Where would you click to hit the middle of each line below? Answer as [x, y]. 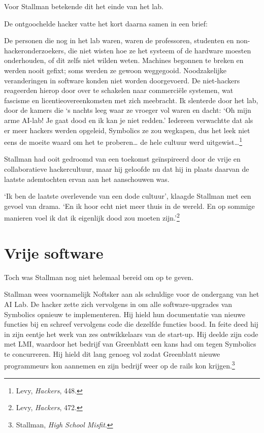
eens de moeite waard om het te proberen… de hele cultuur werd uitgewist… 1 [123, 141]
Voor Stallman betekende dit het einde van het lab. [84, 6]
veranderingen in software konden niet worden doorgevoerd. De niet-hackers [122, 80]
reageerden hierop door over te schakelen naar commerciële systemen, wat [119, 90]
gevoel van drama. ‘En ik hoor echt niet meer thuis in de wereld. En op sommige [129, 206]
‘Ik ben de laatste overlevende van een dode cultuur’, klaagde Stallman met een [128, 196]
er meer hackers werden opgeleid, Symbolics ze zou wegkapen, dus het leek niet [127, 130]
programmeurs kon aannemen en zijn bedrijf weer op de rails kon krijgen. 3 [120, 365]
